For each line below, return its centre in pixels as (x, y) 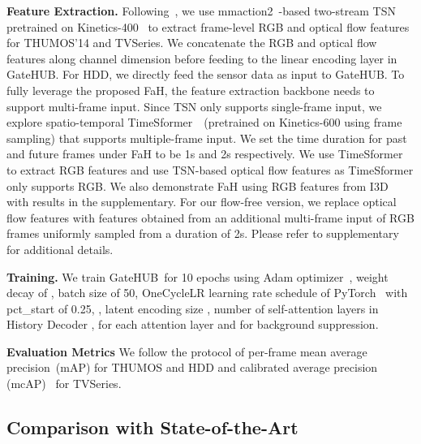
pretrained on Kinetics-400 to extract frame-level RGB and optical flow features (208, 26)
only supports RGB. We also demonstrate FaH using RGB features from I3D (198, 185)
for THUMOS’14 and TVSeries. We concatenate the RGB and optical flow (192, 43)
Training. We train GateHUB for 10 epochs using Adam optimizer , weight (198, 276)
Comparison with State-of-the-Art (153, 427)
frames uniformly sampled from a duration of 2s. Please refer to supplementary (203, 233)
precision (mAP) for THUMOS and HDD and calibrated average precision (192, 367)
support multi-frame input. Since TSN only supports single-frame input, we (194, 106)
